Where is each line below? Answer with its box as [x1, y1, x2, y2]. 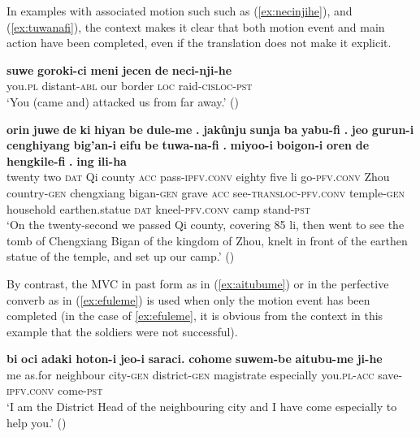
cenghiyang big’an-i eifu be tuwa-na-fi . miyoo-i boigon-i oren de [6, 136, 370, 154]
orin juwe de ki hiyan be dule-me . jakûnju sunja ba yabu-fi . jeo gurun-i [6, 120, 414, 137]
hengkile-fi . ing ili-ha [6, 152, 127, 169]
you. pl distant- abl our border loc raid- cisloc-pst [6, 77, 253, 94]
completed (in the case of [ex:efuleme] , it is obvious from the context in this [6, 307, 383, 324]
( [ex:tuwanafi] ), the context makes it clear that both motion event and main [6, 18, 385, 35]
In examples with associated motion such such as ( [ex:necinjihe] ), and [6, 2, 353, 19]
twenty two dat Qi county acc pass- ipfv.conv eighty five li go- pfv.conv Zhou [6, 168, 390, 185]
